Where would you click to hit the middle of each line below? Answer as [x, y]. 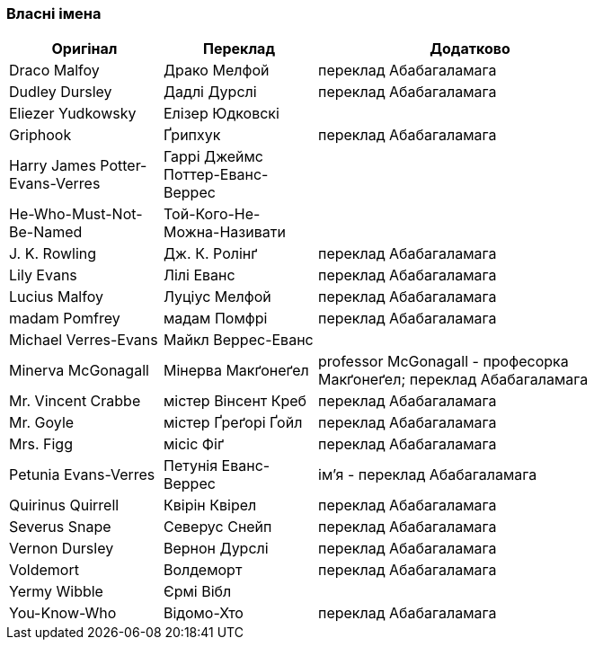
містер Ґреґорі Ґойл [233, 423]
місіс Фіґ [194, 444]
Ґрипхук [192, 135]
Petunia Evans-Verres [82, 475]
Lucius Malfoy [56, 297]
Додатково [470, 49]
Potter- [124, 166]
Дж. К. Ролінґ [211, 254]
